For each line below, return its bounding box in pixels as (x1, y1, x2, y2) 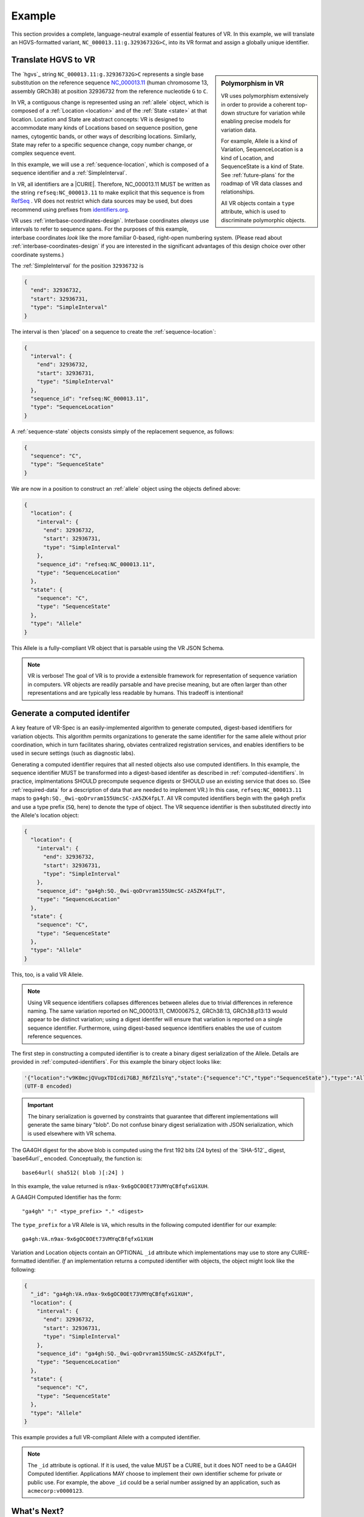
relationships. (221, 188, 255, 195)
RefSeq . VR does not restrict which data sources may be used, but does (11, 197, 193, 204)
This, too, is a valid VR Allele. (11, 971, 84, 978)
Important (27, 1101, 54, 1109)
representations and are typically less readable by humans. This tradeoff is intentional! (27, 689, 244, 697)
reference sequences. (27, 1033, 83, 1040)
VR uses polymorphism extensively (221, 92, 309, 100)
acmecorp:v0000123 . (27, 1487, 84, 1494)
